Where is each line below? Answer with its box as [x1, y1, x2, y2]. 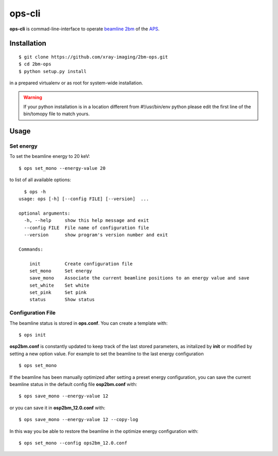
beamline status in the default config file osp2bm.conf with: [9, 381, 137, 387]
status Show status [29, 296, 95, 303]
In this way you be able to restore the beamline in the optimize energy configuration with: [9, 428, 199, 434]
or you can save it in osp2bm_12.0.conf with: [9, 405, 106, 411]
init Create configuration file [29, 260, 133, 267]
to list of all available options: [9, 177, 72, 183]
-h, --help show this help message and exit [24, 218, 149, 223]
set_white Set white [29, 282, 90, 288]
